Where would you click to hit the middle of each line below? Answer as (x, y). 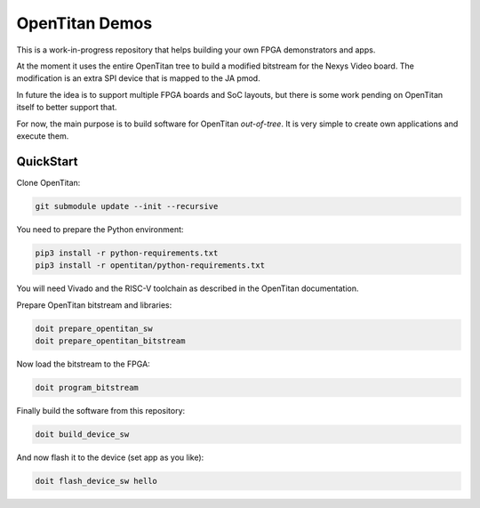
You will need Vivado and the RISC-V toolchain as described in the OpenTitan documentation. (188, 288)
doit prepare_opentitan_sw (94, 328)
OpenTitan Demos (84, 23)
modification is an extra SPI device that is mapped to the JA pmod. (139, 78)
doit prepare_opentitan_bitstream (110, 341)
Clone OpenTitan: (48, 182)
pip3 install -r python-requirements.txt (127, 253)
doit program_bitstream (87, 387)
